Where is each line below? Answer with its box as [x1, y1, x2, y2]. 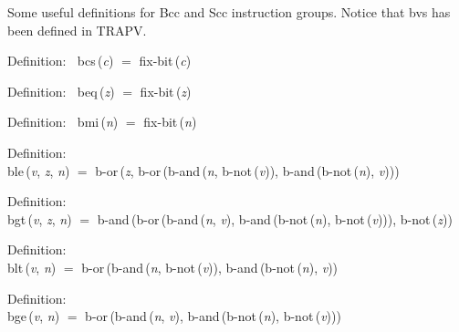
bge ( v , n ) [7, 306, 60, 326]
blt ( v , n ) [7, 257, 57, 276]
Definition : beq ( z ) [7, 81, 115, 100]
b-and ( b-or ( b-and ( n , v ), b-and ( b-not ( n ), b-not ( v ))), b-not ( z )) [97, 209, 453, 228]
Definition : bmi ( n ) [7, 112, 119, 131]
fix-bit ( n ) [143, 112, 197, 131]
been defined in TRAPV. [7, 20, 147, 39]
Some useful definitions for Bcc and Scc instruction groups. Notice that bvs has [7, 3, 451, 21]
